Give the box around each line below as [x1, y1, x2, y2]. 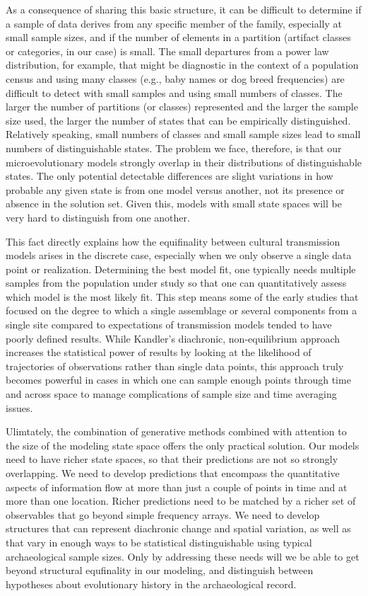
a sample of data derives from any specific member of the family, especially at [6, 16, 342, 30]
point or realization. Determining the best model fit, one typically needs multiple [6, 261, 356, 276]
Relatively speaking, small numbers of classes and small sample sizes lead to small [6, 127, 361, 142]
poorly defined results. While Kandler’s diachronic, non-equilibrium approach [6, 331, 340, 345]
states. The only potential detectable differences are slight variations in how [6, 168, 333, 183]
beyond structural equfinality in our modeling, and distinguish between [6, 563, 314, 578]
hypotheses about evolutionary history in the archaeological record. [6, 576, 297, 591]
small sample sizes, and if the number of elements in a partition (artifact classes [6, 30, 351, 45]
